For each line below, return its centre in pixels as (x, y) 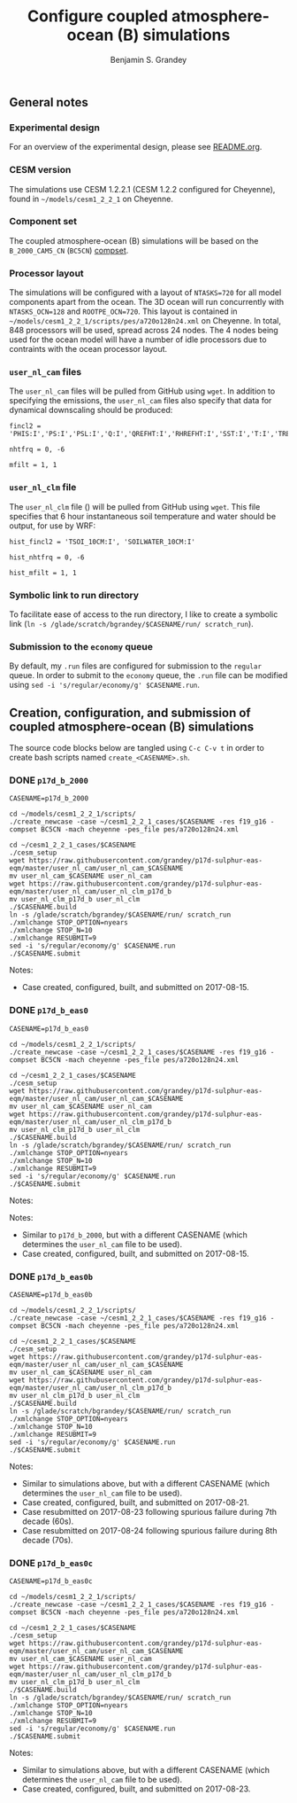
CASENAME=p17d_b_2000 (49, 799)
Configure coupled (98, 16)
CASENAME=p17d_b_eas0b (51, 1295)
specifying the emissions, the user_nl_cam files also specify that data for (141, 401)
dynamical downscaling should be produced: (91, 410)
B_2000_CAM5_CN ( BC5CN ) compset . (69, 250)
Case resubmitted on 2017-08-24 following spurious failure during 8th (149, 1531)
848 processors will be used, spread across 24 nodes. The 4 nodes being (144, 331)
